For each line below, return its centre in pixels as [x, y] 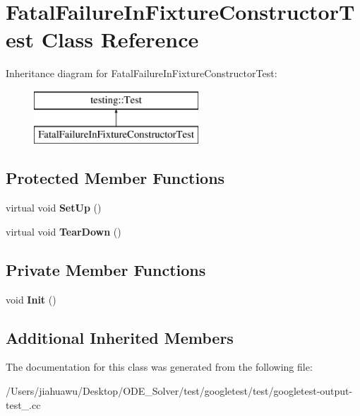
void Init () [31, 299]
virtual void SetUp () [54, 208]
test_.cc [23, 404]
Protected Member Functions [115, 178]
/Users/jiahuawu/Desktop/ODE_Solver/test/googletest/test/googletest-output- [179, 391]
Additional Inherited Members [120, 337]
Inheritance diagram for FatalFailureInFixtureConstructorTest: [142, 73]
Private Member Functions [106, 269]
